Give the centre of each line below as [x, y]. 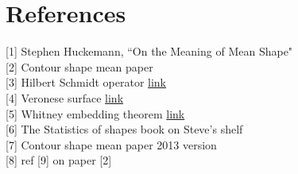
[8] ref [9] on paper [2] [59, 160]
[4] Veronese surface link [65, 97]
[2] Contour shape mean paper [79, 66]
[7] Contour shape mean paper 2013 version [111, 144]
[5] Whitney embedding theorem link [95, 113]
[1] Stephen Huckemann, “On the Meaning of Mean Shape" [149, 51]
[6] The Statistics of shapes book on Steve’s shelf [124, 129]
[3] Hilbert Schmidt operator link [86, 82]
